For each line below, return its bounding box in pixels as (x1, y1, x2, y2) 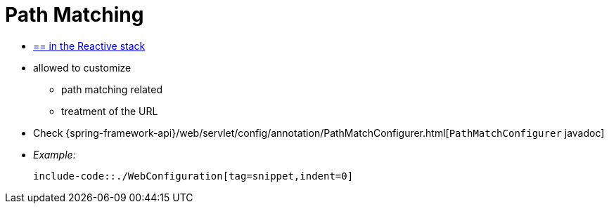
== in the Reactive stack (33, 39, 146, 52)
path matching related (61, 83, 163, 95)
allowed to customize (33, 61, 132, 74)
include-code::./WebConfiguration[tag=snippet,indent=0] (33, 170, 354, 182)
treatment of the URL (61, 104, 158, 117)
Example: (33, 148, 76, 161)
